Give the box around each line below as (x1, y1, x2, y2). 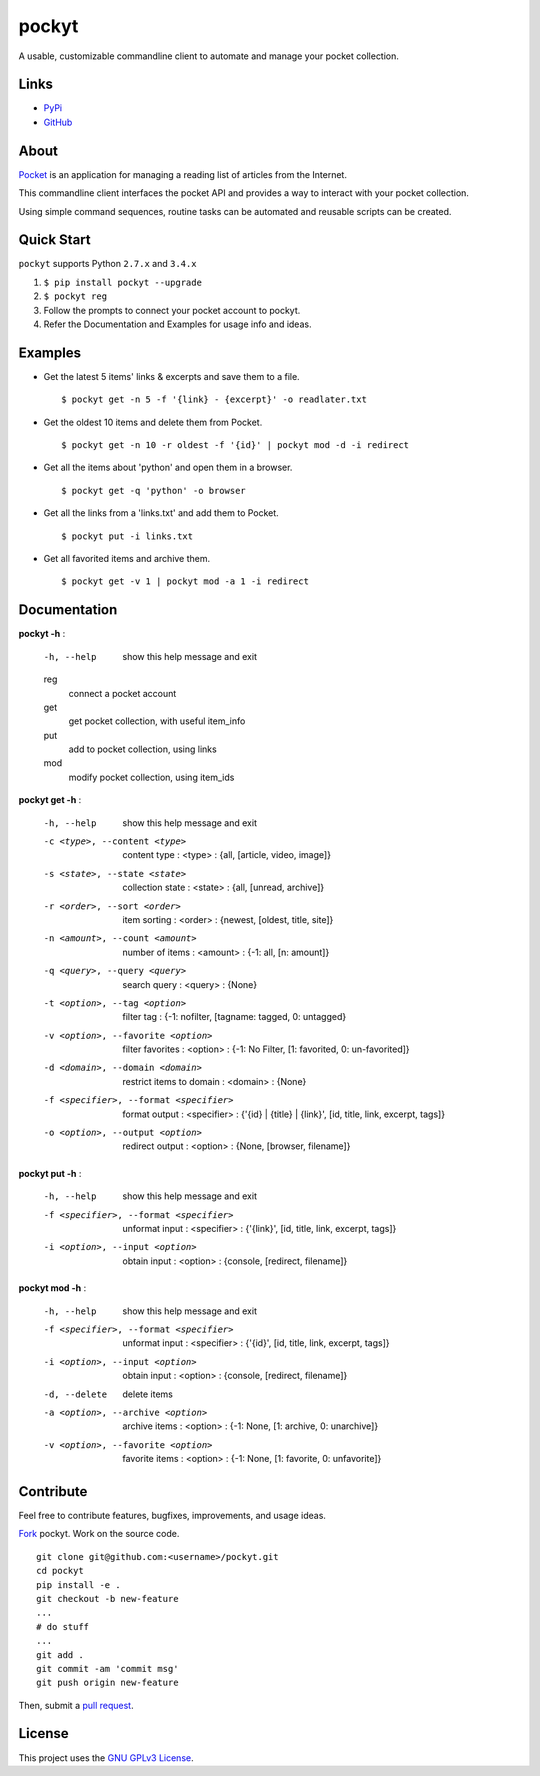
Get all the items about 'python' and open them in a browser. (43, 461, 293, 474)
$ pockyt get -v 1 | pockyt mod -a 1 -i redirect (61, 576, 310, 587)
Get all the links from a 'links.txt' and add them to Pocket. (43, 507, 279, 519)
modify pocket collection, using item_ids (68, 771, 235, 783)
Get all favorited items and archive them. (43, 553, 211, 565)
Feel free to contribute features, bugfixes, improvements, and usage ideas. (18, 1509, 327, 1521)
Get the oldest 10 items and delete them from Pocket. (43, 416, 263, 428)
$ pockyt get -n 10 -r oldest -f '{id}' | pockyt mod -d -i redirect (61, 440, 410, 451)
